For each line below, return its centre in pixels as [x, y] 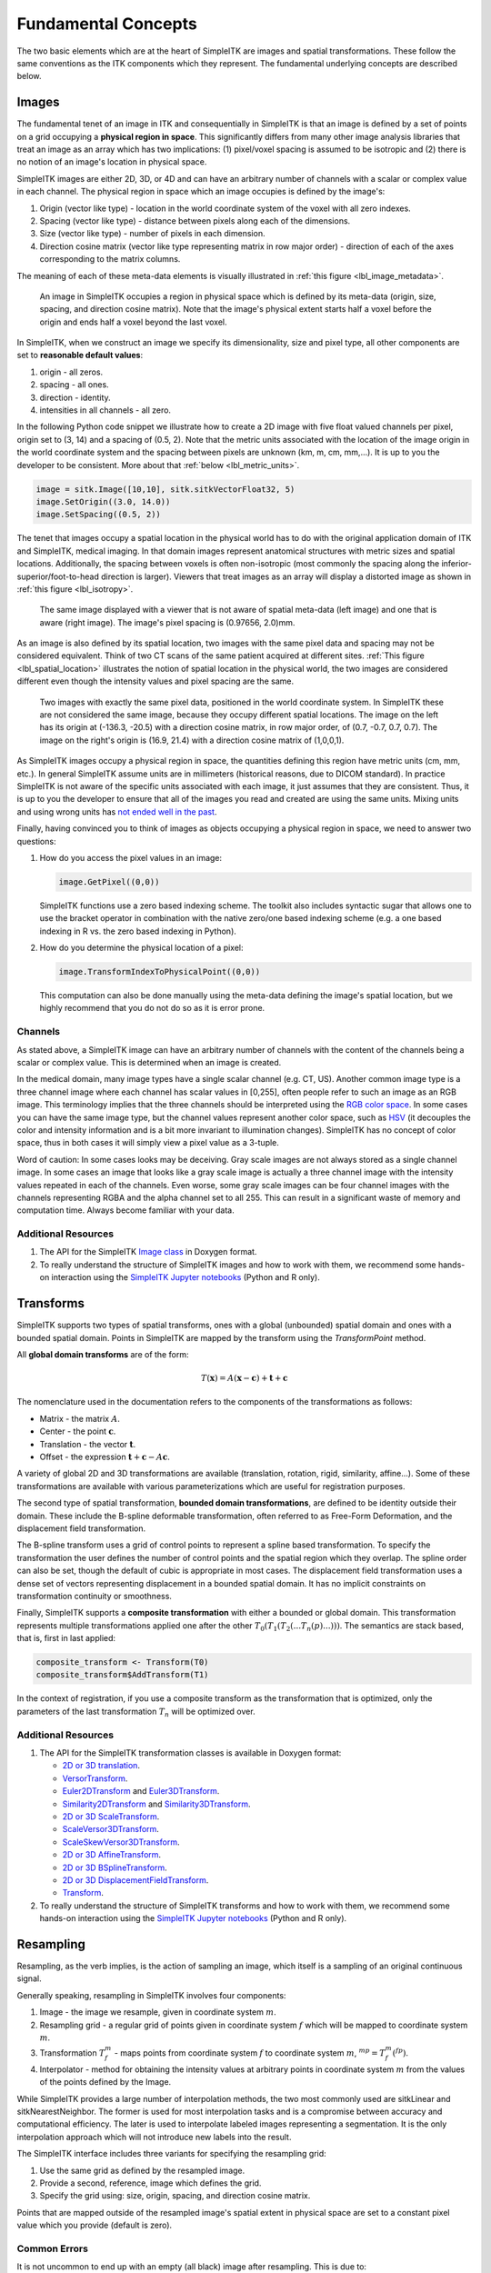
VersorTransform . [95, 1778]
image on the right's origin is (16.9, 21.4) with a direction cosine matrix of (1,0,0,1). [192, 740]
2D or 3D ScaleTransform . [111, 1816]
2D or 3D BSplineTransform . [115, 1867]
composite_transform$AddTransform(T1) [122, 1675]
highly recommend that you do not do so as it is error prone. [152, 1008]
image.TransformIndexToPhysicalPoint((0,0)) [160, 972]
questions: [36, 841]
